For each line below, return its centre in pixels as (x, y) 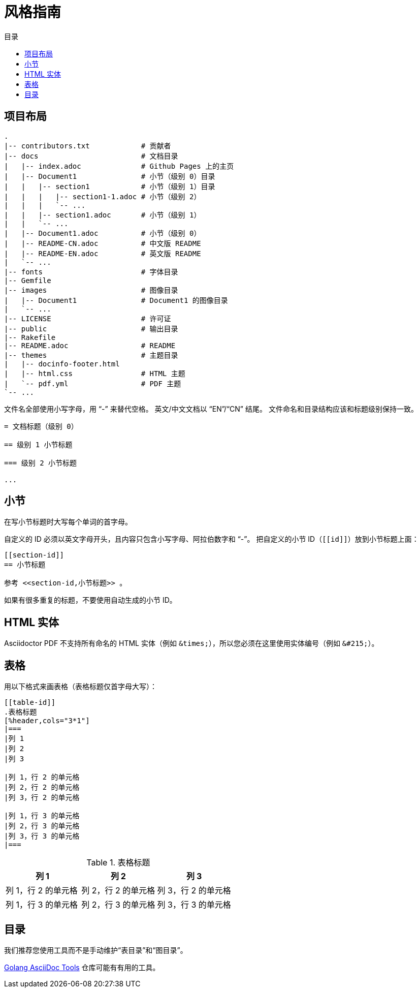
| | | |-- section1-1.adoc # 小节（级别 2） (103, 196)
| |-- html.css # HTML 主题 (95, 373)
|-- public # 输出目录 (91, 329)
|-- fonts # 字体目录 (91, 272)
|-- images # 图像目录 (91, 290)
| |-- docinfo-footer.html (62, 364)
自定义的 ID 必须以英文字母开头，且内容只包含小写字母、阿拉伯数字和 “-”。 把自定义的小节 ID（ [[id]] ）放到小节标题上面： (212, 539)
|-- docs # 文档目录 (91, 156)
